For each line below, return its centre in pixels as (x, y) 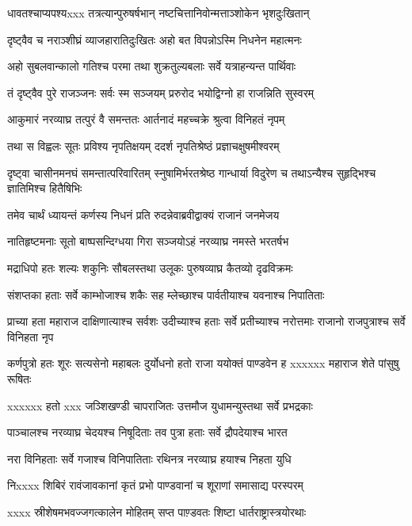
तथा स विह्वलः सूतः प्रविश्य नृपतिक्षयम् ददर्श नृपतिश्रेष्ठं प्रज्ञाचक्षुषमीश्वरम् (143, 145)
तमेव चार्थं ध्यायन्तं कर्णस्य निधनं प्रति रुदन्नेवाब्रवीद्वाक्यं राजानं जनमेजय (143, 214)
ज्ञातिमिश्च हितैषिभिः (45, 188)
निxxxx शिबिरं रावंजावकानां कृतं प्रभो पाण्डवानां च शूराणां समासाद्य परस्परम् (155, 485)
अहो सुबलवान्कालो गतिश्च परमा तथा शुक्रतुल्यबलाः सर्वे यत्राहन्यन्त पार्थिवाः (152, 66)
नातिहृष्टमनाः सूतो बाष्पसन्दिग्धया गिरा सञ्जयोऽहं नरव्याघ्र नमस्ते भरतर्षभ (148, 241)
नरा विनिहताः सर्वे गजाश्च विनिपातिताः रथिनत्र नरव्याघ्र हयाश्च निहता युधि (149, 458)
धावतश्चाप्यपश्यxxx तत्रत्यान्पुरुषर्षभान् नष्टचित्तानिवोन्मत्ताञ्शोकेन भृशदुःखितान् (158, 13)
